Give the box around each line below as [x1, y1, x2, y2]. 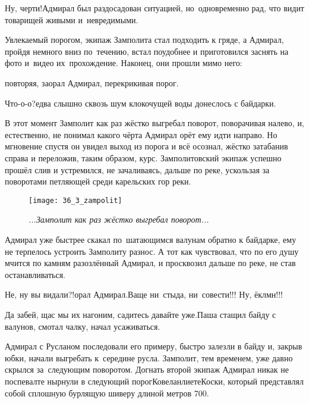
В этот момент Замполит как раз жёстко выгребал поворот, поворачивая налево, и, [5, 117, 304, 129]
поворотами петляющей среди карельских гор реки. [5, 175, 191, 188]
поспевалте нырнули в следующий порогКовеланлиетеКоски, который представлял [5, 374, 304, 387]
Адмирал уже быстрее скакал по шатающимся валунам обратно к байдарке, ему [5, 233, 297, 245]
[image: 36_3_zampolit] [29, 196, 122, 205]
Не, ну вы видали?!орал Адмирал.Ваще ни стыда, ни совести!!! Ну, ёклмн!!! [5, 288, 283, 301]
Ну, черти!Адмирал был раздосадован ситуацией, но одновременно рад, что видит [5, 2, 304, 14]
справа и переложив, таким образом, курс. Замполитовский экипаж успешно [5, 151, 282, 164]
